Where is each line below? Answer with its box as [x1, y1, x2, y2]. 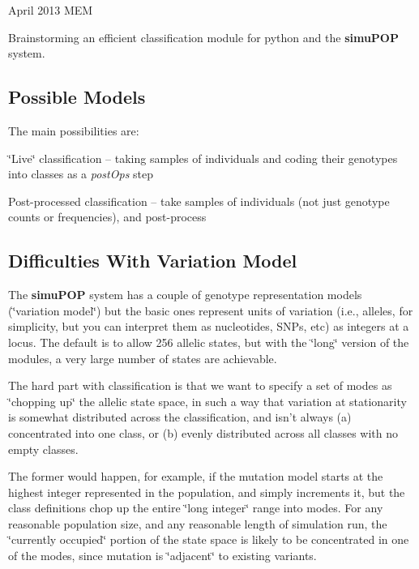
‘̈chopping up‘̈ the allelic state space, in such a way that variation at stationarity [8, 392, 407, 409]
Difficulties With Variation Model [8, 248, 297, 273]
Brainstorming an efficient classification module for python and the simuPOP [8, 28, 399, 45]
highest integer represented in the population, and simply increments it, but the [8, 483, 405, 500]
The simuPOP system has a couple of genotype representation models [8, 286, 362, 303]
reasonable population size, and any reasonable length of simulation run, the [8, 515, 387, 532]
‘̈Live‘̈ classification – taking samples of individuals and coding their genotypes [8, 149, 398, 166]
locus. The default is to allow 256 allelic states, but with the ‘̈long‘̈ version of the [8, 333, 409, 350]
